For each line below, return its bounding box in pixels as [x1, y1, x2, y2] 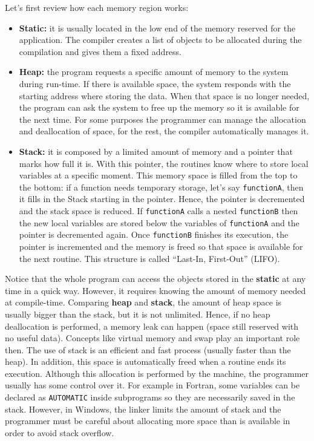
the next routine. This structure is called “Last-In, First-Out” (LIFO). [19, 252, 280, 264]
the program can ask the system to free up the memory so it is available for [19, 101, 299, 114]
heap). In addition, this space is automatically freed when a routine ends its [5, 355, 286, 368]
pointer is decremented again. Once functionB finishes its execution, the [19, 228, 289, 241]
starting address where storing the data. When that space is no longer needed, [19, 89, 310, 102]
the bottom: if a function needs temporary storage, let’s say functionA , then [19, 180, 304, 193]
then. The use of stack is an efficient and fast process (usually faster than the [5, 343, 291, 356]
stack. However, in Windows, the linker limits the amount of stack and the [5, 402, 281, 415]
